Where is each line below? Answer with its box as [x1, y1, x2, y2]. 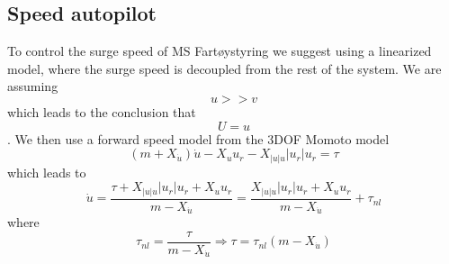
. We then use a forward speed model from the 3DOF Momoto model [7, 129, 390, 148]
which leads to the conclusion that [7, 102, 196, 121]
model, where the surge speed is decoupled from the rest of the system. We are [7, 59, 442, 77]
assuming [7, 77, 58, 96]
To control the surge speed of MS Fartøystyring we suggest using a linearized [7, 41, 432, 60]
